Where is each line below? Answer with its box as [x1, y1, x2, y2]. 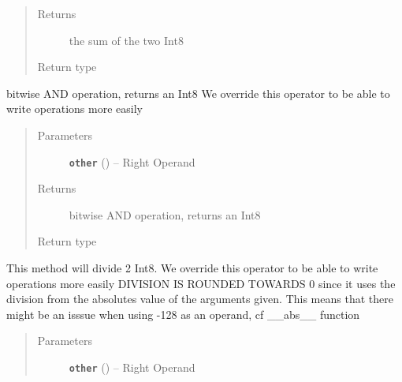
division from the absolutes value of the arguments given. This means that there [6, 290, 393, 307]
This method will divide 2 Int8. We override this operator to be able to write [6, 260, 378, 275]
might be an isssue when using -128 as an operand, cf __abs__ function [6, 305, 360, 322]
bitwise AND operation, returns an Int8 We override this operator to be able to [6, 84, 390, 101]
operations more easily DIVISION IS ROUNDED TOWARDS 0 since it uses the [6, 275, 396, 291]
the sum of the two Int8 [69, 32, 184, 48]
